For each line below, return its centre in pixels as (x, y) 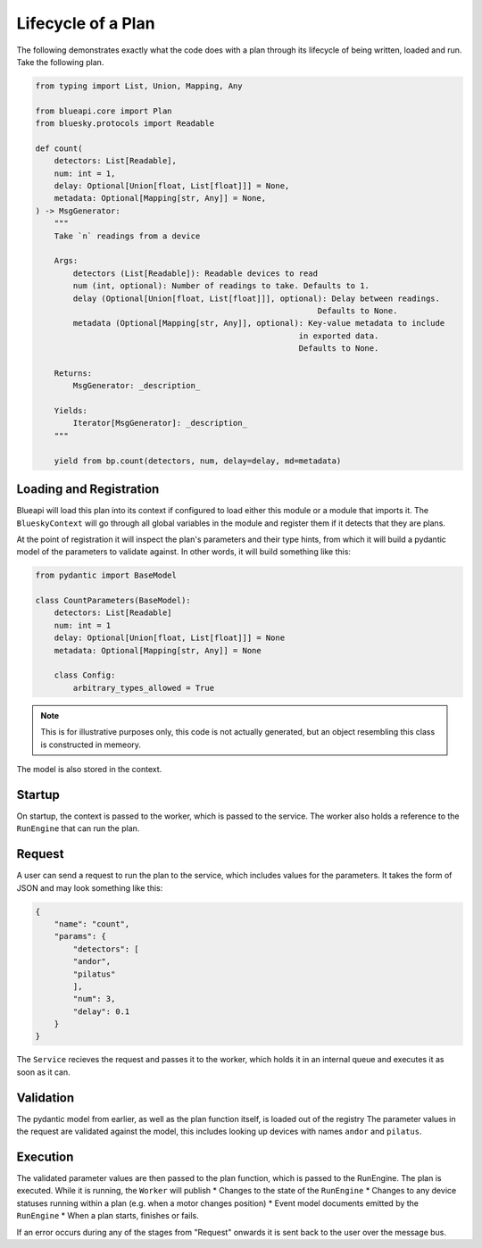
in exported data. (339, 336)
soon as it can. (43, 1072)
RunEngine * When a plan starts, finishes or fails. (108, 1216)
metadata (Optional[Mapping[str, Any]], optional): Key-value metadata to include (259, 323)
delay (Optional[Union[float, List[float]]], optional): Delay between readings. (257, 298)
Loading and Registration (88, 490)
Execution (45, 1156)
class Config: (85, 675)
